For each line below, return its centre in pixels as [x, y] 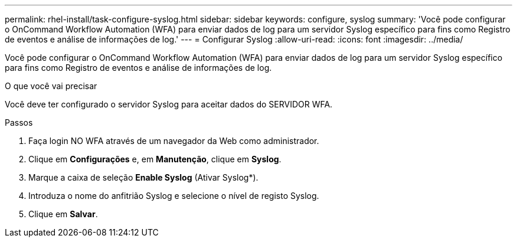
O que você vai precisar [51, 86]
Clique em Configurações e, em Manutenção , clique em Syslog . [155, 159]
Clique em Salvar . [63, 214]
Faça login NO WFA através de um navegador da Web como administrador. [174, 141]
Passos [19, 122]
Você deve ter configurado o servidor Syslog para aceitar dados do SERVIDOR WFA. [169, 104]
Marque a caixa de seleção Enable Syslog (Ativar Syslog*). [143, 177]
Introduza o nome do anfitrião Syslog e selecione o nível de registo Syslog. [174, 196]
